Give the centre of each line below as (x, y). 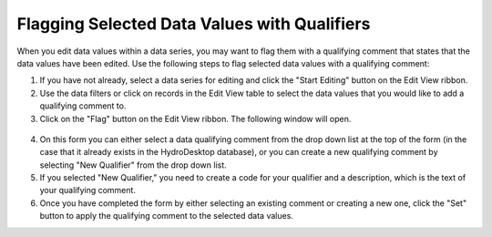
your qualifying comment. (88, 191)
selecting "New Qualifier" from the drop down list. (133, 165)
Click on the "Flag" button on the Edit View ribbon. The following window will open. (195, 118)
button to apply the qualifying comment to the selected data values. (166, 216)
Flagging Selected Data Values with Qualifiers (194, 24)
